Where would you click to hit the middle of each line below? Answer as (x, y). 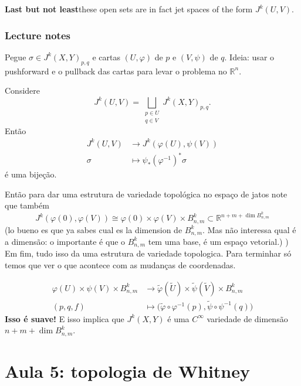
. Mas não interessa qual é (249, 229)
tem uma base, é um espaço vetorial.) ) (218, 241)
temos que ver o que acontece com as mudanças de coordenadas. (120, 265)
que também (27, 205)
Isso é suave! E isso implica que (65, 318)
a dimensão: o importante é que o (65, 241)
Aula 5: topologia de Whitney (127, 371)
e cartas (106, 57)
